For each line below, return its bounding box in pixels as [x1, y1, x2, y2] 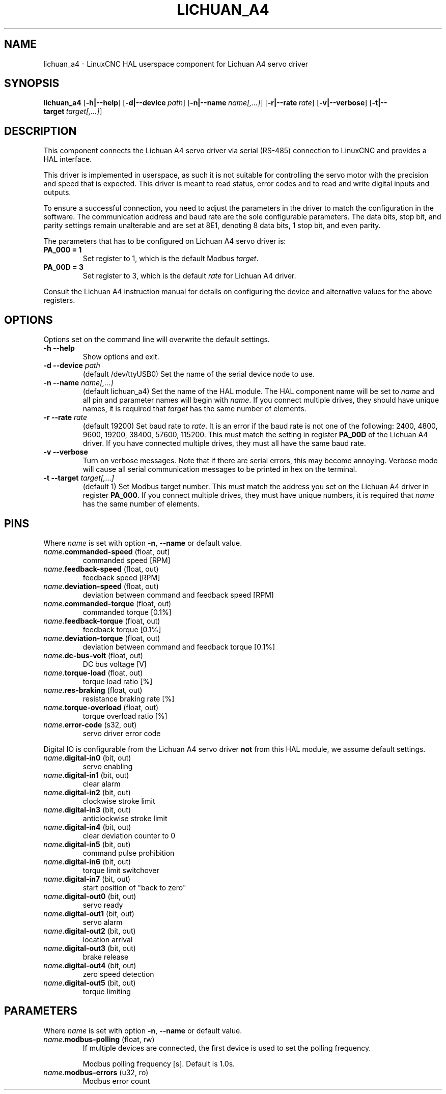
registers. [43, 296, 75, 305]
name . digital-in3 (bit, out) [43, 805, 131, 814]
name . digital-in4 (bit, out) [43, 822, 131, 831]
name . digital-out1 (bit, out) [43, 909, 134, 918]
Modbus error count [82, 1076, 150, 1085]
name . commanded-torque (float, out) [43, 599, 172, 608]
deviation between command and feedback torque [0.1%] [82, 642, 275, 651]
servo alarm [82, 917, 123, 927]
